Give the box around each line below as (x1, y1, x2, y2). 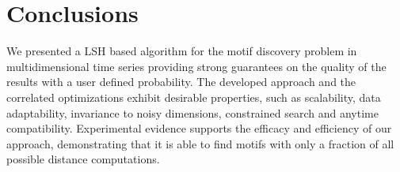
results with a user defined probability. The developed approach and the (6, 73, 356, 90)
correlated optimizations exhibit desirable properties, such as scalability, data (6, 88, 381, 105)
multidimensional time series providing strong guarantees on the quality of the (6, 58, 387, 74)
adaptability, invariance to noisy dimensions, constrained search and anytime (6, 104, 379, 121)
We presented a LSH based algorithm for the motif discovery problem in (6, 43, 357, 59)
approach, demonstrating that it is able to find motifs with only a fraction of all (6, 135, 394, 151)
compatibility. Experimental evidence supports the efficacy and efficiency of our (6, 120, 392, 136)
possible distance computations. (6, 151, 160, 167)
